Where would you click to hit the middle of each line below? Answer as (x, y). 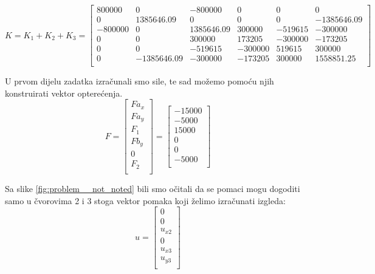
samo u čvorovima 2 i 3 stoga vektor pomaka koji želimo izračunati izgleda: (145, 200)
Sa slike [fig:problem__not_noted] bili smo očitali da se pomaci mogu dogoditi (153, 188)
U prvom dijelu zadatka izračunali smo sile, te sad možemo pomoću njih (139, 81)
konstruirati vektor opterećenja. (64, 93)
